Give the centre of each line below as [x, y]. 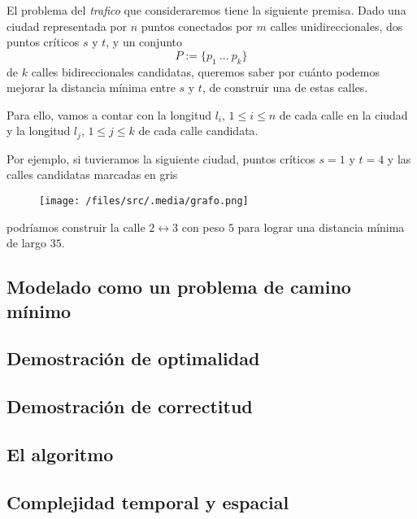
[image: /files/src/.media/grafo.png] [144, 201]
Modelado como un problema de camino [179, 287]
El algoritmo [60, 454]
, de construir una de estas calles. [285, 87]
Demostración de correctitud [130, 406]
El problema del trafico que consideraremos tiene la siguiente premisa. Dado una [206, 10]
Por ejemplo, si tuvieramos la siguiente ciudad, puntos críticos [161, 158]
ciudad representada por [67, 26]
